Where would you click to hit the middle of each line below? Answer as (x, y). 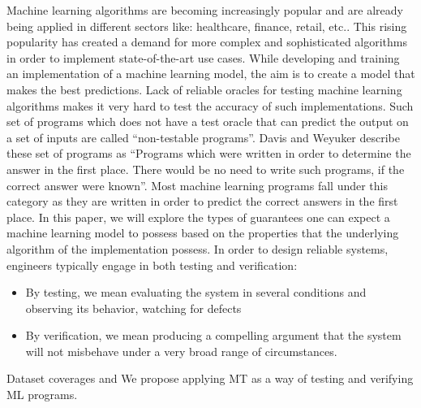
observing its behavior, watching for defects (133, 308)
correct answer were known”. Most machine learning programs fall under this (197, 185)
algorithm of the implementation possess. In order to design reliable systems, (198, 248)
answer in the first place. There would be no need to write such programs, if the (206, 169)
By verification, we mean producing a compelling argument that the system (213, 335)
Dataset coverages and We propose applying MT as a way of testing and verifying (210, 378)
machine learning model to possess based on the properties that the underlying (203, 233)
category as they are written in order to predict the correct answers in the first (202, 201)
